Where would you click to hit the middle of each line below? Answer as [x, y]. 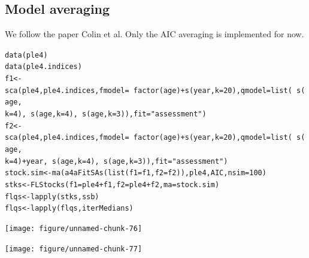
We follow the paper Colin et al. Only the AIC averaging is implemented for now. [154, 34]
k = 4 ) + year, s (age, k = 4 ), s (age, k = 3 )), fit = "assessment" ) [116, 161]
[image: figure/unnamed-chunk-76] [74, 228]
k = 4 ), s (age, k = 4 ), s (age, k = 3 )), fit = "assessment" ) [106, 114]
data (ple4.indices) [43, 67]
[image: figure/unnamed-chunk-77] [74, 249]
